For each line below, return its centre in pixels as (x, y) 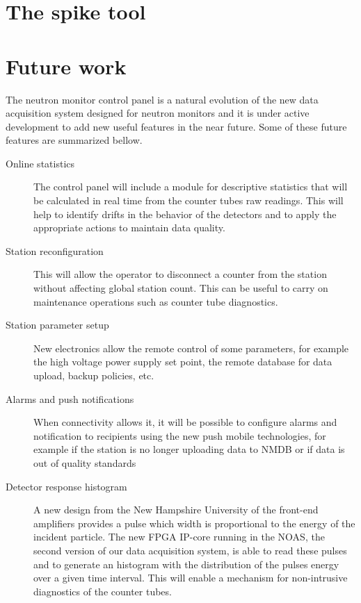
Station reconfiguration (55, 250)
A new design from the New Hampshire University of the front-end (176, 510)
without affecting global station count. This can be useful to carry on (181, 288)
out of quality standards (85, 462)
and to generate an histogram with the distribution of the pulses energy (186, 564)
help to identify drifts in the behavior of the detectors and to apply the (185, 214)
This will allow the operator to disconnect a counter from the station (180, 274)
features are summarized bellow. (74, 140)
